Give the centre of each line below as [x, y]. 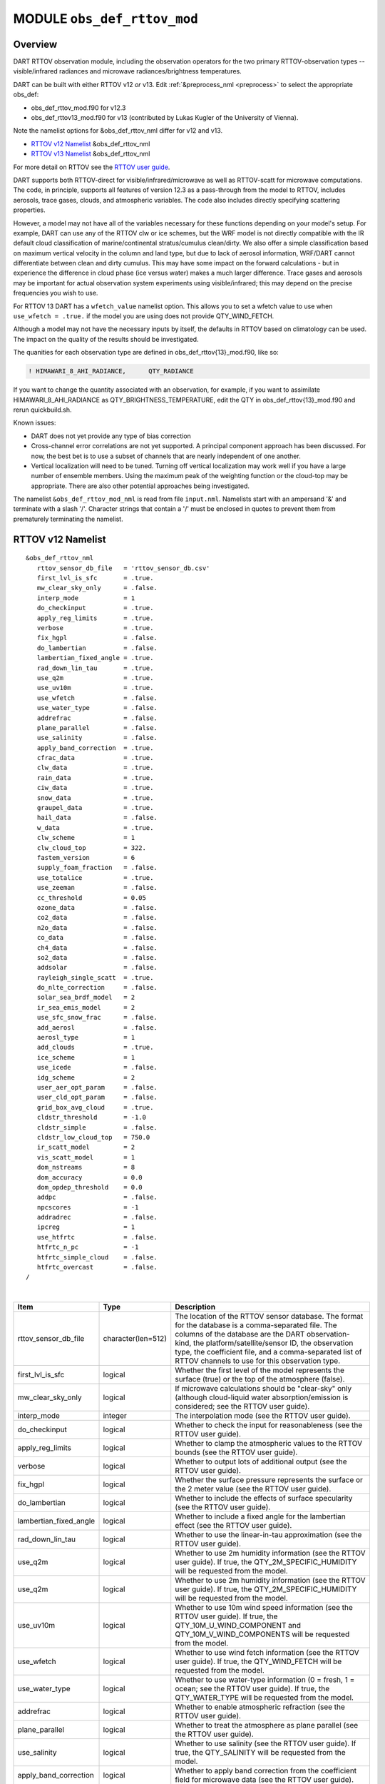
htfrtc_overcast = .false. [97, 1267]
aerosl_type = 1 [86, 1038]
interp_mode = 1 [86, 598]
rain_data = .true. [95, 777]
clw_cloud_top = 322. [91, 848]
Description [195, 1307]
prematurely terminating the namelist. [68, 519]
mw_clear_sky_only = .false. [97, 588]
